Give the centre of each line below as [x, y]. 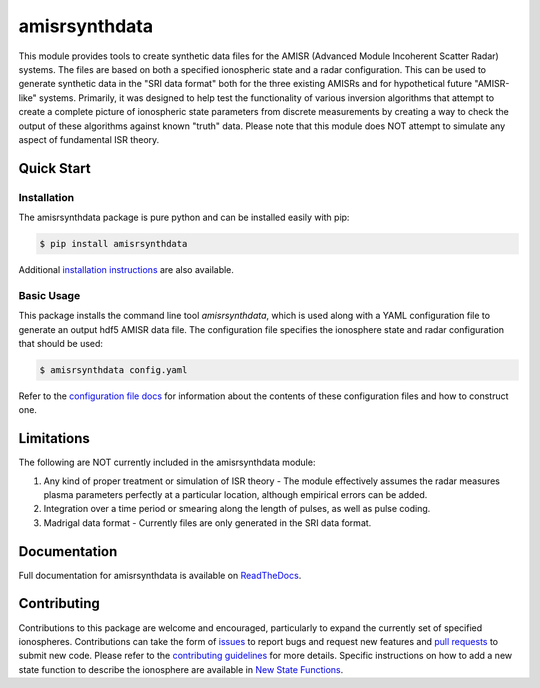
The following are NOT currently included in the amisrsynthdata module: [167, 462]
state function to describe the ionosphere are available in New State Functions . [181, 669]
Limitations [54, 438]
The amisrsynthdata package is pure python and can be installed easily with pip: [184, 217]
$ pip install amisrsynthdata [113, 244]
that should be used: [61, 343]
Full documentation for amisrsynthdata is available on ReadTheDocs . [160, 575]
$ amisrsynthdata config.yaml [113, 369]
